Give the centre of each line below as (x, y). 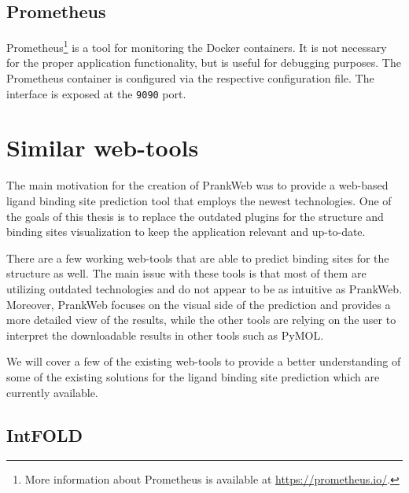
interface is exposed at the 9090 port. (96, 93)
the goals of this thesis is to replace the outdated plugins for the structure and (195, 216)
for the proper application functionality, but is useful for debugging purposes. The (204, 63)
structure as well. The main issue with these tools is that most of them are (186, 273)
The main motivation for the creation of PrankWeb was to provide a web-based (197, 185)
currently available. (52, 392)
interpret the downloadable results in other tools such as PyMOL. (165, 335)
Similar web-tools (103, 147)
